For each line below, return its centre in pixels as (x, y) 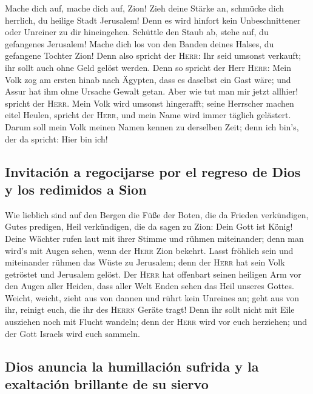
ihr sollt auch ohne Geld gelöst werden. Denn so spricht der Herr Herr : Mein (148, 67)
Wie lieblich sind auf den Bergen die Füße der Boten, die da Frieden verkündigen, (157, 214)
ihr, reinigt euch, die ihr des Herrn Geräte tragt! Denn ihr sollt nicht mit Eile (150, 309)
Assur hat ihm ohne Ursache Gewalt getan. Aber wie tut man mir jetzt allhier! (152, 91)
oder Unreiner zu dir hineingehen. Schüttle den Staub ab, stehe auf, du (137, 32)
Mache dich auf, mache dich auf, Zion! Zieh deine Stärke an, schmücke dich (145, 8)
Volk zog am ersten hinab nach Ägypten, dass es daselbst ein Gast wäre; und (148, 79)
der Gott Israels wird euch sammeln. (72, 333)
